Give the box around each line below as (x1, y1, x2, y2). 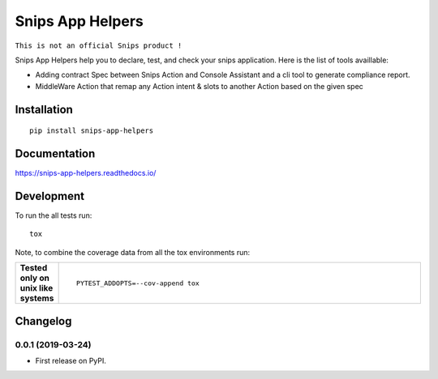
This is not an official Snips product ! (15, 40, 182, 50)
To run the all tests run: (15, 211, 92, 220)
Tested (19, 262, 48, 274)
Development (15, 189, 85, 202)
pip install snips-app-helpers (29, 126, 154, 135)
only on (19, 272, 50, 283)
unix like (19, 283, 54, 294)
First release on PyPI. (35, 356, 107, 365)
